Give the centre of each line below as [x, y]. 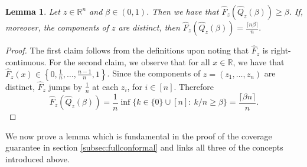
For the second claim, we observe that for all [129, 61]
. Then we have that [183, 11]
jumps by [66, 86]
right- [281, 50]
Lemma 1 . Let [33, 11]
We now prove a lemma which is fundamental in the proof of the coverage [139, 136]
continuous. [26, 61]
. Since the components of [154, 73]
